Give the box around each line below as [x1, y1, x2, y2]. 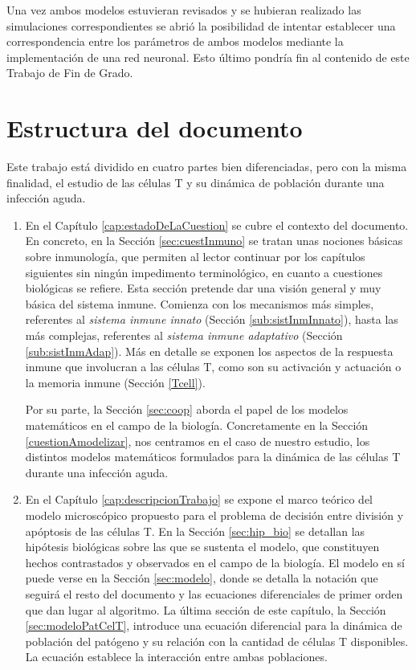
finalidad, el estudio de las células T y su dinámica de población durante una [6, 174, 385, 190]
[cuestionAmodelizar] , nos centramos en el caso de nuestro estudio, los [25, 432, 370, 449]
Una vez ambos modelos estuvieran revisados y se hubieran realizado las [6, 2, 361, 18]
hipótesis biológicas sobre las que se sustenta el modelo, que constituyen [25, 538, 380, 555]
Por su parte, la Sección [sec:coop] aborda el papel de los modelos [25, 401, 349, 418]
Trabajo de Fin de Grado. [6, 64, 133, 81]
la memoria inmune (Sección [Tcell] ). [25, 374, 206, 390]
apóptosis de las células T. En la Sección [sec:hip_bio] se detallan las [25, 522, 365, 539]
